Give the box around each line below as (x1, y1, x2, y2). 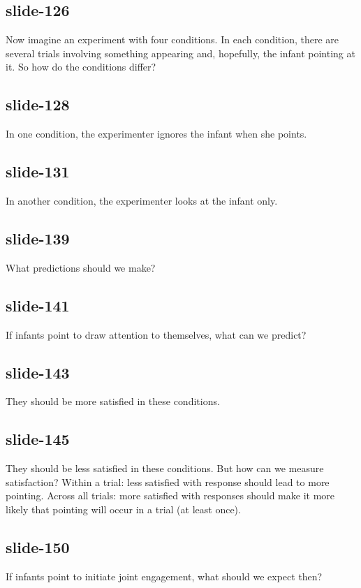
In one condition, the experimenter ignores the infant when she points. (6, 126, 307, 141)
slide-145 (6, 428, 70, 450)
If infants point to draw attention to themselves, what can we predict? (6, 327, 307, 341)
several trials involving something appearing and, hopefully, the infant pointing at (6, 45, 355, 60)
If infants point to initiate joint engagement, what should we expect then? (6, 568, 323, 583)
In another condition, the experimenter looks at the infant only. (6, 193, 278, 207)
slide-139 (6, 227, 70, 249)
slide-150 (6, 536, 70, 557)
